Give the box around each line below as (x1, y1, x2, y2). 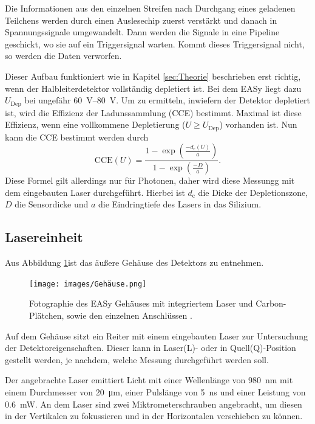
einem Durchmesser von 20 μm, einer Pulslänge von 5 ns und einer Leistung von (5, 385, 306, 398)
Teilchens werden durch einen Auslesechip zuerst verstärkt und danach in (5, 13, 277, 26)
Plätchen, (29, 308, 64, 321)
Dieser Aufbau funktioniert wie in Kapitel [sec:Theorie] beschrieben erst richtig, (5, 69, 301, 82)
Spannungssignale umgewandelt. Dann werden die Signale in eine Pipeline (5, 26, 280, 38)
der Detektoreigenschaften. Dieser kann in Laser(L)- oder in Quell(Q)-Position (5, 341, 296, 354)
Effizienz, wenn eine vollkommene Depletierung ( (5, 118, 186, 131)
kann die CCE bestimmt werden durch (5, 130, 149, 143)
